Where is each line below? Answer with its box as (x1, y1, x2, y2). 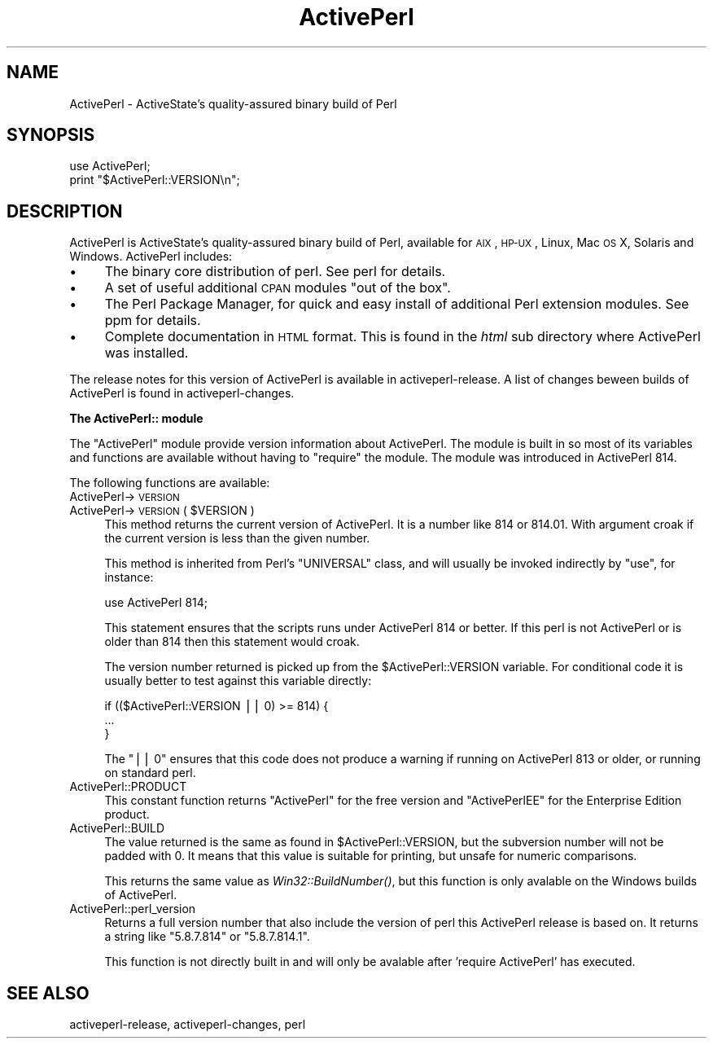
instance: (104, 570, 154, 585)
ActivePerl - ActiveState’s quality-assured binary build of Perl (69, 96, 397, 111)
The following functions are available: (69, 476, 270, 490)
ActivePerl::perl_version (69, 902, 196, 916)
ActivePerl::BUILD (69, 821, 165, 836)
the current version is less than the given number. (104, 531, 370, 546)
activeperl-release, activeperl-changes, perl (69, 1017, 306, 1032)
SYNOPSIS (7, 125, 95, 146)
